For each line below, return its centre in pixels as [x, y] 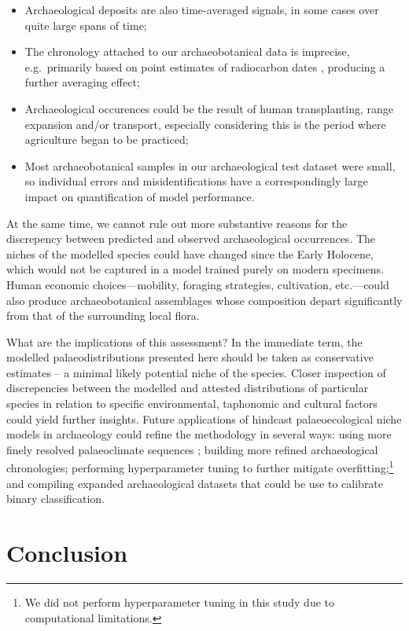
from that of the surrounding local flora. [103, 315]
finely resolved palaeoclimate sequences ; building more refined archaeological [192, 449]
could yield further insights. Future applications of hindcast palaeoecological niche [204, 418]
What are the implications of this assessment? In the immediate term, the [184, 341]
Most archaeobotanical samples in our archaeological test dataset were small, [210, 165]
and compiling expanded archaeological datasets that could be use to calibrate [195, 483]
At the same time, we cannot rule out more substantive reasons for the [177, 223]
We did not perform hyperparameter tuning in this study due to [179, 602]
